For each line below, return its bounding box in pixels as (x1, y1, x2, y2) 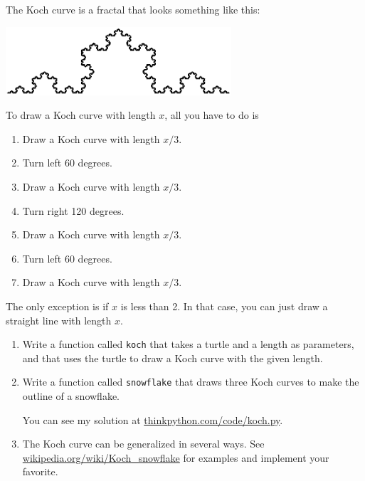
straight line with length (6, 312, 112, 327)
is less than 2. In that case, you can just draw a (120, 298, 328, 313)
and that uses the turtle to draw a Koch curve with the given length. (22, 350, 323, 365)
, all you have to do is (164, 107, 259, 122)
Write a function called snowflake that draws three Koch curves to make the (22, 374, 359, 389)
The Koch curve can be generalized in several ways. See (22, 436, 265, 451)
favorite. (22, 464, 58, 479)
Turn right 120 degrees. (22, 203, 125, 218)
